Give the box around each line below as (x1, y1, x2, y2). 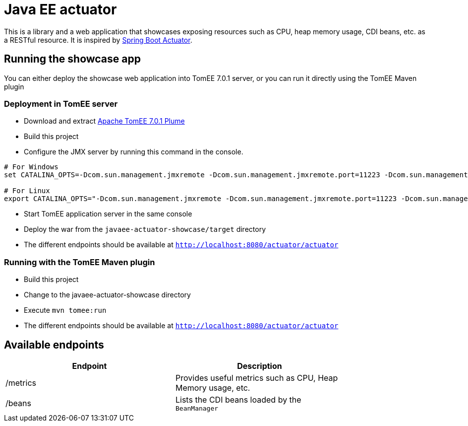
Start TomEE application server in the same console (24, 210, 192, 218)
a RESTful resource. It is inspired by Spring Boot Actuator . (4, 35, 192, 44)
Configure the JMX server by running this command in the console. (24, 147, 243, 156)
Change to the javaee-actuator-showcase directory (24, 290, 191, 299)
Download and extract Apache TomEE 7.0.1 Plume (24, 117, 185, 126)
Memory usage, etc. (175, 382, 250, 393)
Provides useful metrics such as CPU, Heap (175, 372, 338, 383)
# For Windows (4, 163, 58, 171)
